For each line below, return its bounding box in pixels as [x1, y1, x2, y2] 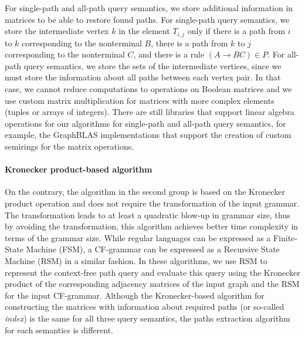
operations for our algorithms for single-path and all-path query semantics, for [5, 117, 286, 129]
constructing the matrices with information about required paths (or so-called [5, 300, 284, 313]
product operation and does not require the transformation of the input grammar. [5, 197, 300, 209]
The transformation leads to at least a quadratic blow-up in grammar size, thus [5, 208, 290, 221]
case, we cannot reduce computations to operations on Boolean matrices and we [5, 83, 292, 95]
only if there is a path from [187, 25, 285, 37]
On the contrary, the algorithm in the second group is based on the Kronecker [5, 185, 286, 198]
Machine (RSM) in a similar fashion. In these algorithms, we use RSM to [5, 254, 267, 266]
